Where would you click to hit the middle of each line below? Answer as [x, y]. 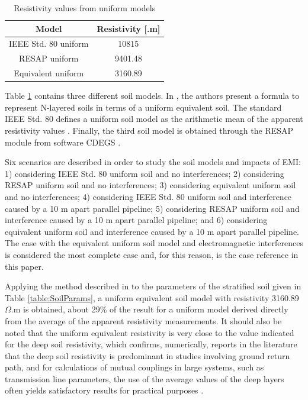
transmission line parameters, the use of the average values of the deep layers [145, 378]
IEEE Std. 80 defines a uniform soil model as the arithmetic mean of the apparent [154, 119]
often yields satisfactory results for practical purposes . [104, 390]
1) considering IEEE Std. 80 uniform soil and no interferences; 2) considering [145, 173]
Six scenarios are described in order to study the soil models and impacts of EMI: [153, 162]
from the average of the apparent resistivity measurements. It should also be [143, 320]
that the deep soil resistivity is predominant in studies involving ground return [147, 355]
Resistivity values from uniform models [85, 8]
